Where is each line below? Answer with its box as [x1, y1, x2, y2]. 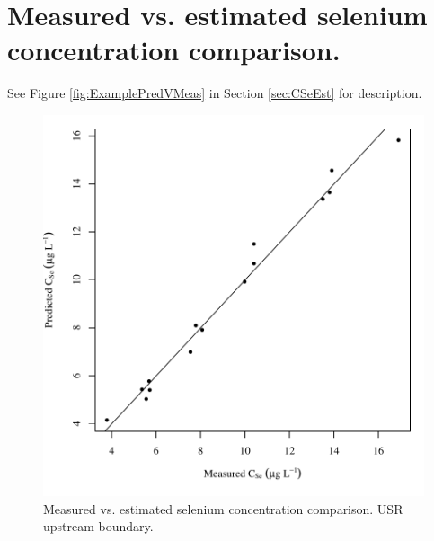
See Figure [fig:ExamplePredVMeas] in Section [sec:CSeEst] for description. [7, 84, 422, 102]
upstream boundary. [43, 517, 154, 536]
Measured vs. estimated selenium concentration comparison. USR [43, 499, 403, 518]
